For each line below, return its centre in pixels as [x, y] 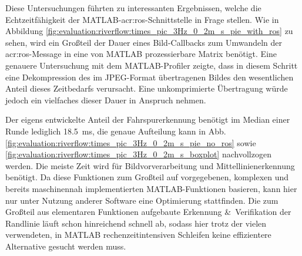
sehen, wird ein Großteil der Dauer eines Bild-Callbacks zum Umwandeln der [144, 42]
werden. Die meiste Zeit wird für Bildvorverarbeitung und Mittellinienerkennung [150, 165]
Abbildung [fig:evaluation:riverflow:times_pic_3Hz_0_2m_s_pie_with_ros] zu [149, 31]
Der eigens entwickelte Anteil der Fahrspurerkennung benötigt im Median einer [148, 119]
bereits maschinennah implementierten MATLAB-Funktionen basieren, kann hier [151, 188]
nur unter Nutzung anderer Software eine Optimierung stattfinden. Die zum [142, 200]
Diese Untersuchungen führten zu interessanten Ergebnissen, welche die [133, 8]
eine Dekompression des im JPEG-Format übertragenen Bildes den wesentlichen [150, 77]
